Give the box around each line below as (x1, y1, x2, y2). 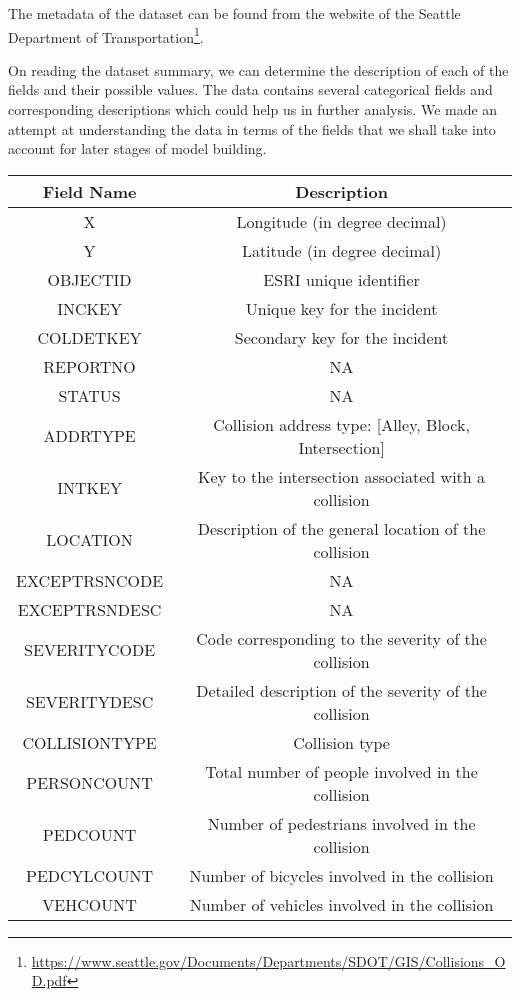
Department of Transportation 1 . (8, 23, 204, 47)
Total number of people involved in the (205, 759, 478, 783)
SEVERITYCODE (24, 638, 156, 662)
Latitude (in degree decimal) (241, 238, 442, 262)
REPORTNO (43, 354, 136, 378)
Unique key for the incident (245, 296, 438, 320)
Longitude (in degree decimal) (236, 209, 447, 233)
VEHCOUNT (42, 892, 137, 916)
